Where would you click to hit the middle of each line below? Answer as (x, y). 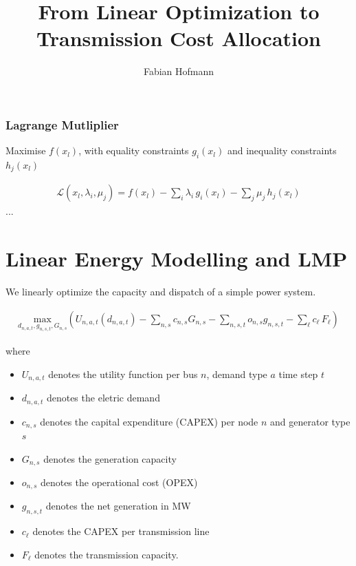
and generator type (310, 421)
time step (298, 374)
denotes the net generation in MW (118, 506)
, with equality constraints (134, 150)
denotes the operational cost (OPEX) (119, 482)
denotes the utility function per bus (123, 374)
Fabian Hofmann (179, 71)
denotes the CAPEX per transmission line (121, 531)
